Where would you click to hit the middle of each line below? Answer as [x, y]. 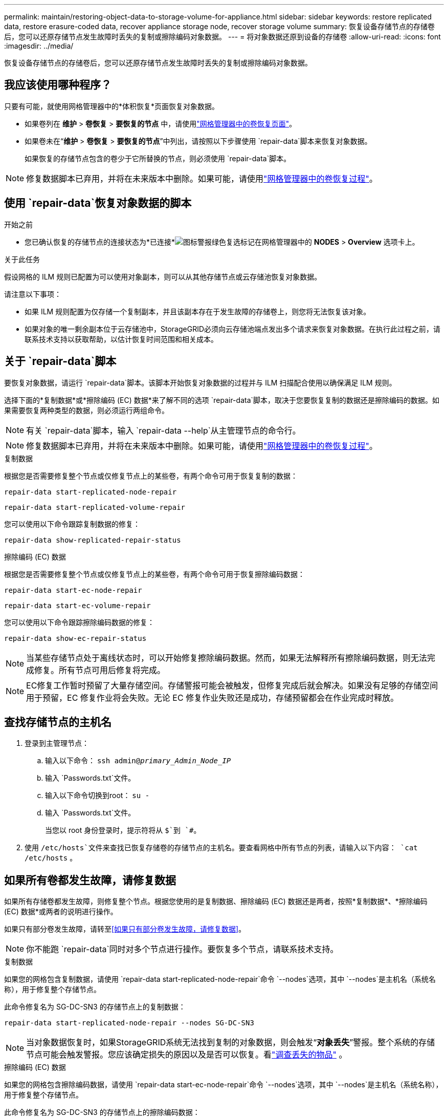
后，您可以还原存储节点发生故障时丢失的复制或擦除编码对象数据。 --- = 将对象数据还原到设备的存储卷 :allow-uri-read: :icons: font [222, 37]
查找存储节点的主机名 [58, 722]
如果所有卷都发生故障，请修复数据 [90, 880]
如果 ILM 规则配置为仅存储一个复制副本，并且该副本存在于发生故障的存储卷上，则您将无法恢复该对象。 [198, 311]
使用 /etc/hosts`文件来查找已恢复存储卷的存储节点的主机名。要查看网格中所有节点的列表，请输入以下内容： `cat [221, 848]
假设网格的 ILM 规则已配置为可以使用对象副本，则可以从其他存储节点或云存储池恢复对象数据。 [163, 276]
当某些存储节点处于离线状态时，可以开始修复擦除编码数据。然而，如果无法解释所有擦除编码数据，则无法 [227, 658]
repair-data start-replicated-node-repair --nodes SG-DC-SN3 [129, 1023]
